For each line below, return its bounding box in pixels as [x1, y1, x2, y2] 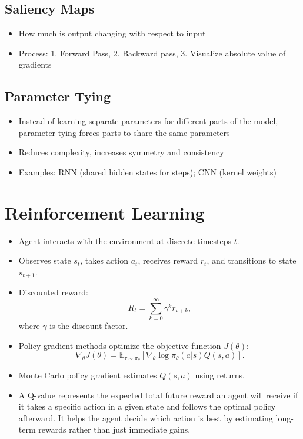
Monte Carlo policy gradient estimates [18, 369, 157, 381]
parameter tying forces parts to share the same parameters [18, 126, 230, 138]
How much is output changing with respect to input [18, 27, 206, 39]
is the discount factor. [49, 320, 128, 332]
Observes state [18, 254, 71, 267]
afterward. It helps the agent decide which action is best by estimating [18, 411, 273, 424]
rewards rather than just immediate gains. [38, 423, 191, 435]
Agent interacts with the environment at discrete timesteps [18, 234, 232, 247]
